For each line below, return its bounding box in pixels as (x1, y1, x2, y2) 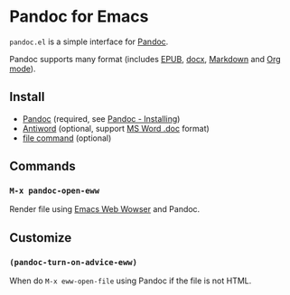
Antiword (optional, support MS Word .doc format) (22, 123, 210, 134)
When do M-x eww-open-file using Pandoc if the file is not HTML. (9, 275, 252, 286)
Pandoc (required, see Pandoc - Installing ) (22, 113, 181, 124)
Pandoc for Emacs (9, 6, 149, 27)
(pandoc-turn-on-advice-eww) (9, 257, 138, 267)
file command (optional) (22, 133, 112, 143)
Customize (9, 230, 72, 245)
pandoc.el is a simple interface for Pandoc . (9, 36, 169, 47)
